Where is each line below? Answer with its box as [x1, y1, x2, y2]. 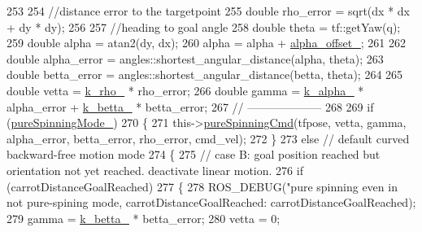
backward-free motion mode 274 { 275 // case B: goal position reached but [7, 146, 381, 163]
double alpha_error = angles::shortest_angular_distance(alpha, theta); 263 [7, 50, 384, 67]
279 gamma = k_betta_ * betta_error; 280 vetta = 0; [7, 209, 281, 226]
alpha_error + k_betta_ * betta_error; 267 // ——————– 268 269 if [7, 98, 374, 115]
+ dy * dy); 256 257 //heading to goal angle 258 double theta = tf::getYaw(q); [7, 18, 401, 35]
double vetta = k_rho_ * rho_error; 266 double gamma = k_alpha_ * [7, 81, 364, 98]
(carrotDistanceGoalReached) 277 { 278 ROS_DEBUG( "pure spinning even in [7, 177, 398, 195]
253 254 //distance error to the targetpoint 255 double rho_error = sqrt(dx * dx [7, 2, 410, 19]
